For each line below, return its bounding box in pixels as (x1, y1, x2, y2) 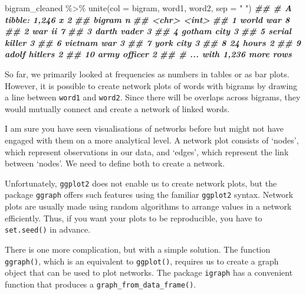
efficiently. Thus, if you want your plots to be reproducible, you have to (5, 211, 262, 224)
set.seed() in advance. (5, 223, 91, 236)
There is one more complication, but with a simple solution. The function (5, 243, 271, 255)
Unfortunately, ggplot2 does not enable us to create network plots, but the (5, 177, 277, 189)
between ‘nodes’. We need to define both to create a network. (5, 157, 225, 169)
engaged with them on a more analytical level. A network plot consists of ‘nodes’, (5, 134, 299, 146)
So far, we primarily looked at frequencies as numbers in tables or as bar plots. (5, 67, 289, 80)
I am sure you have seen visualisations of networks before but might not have (5, 122, 284, 135)
